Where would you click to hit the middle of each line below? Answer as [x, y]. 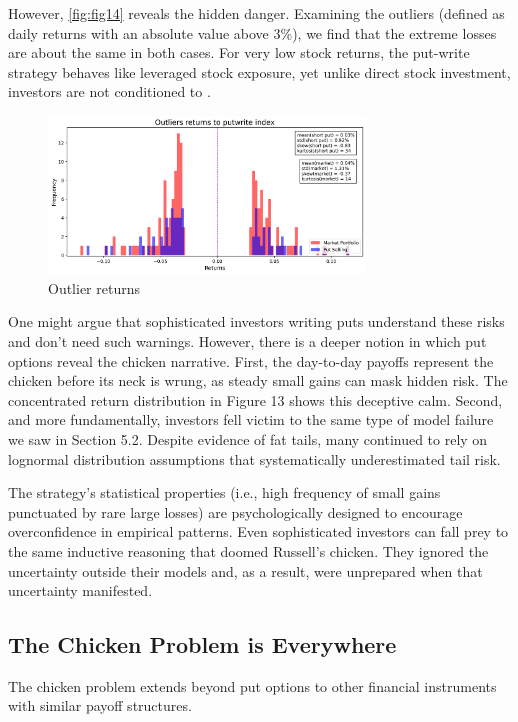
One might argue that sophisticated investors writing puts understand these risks [256, 321]
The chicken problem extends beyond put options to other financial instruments [252, 685]
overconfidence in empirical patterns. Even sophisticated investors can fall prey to [258, 531]
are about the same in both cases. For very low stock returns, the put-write [239, 52]
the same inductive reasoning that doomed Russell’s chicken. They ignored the [248, 550]
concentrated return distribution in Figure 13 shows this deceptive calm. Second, [255, 399]
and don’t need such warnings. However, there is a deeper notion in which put [247, 340]
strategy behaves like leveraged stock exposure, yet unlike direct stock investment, [259, 71]
